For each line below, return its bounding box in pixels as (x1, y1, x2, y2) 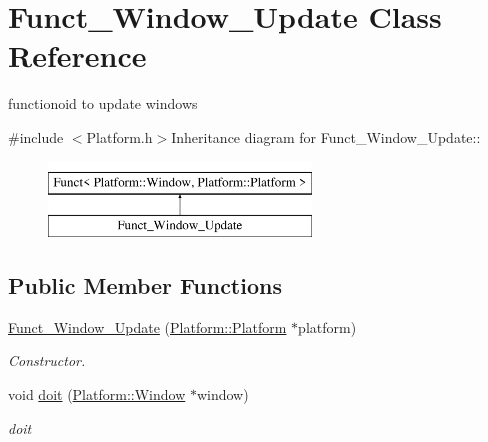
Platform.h (86, 126, 153, 147)
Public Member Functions (8, 270, 282, 301)
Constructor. (8, 350, 86, 371)
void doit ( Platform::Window (8, 384, 186, 405)
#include (8, 126, 64, 147)
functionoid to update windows (8, 93, 198, 114)
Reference (8, 35, 147, 76)
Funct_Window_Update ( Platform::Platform (8, 316, 287, 337)
